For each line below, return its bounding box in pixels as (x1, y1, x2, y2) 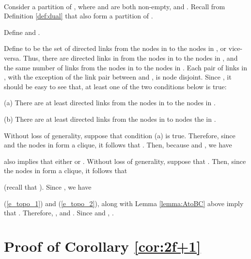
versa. (4, 52, 21, 63)
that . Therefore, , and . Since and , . (4, 208, 114, 218)
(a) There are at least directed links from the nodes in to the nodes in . (4, 97, 216, 108)
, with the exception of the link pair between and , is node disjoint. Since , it (4, 72, 232, 82)
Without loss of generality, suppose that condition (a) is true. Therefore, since (4, 130, 235, 140)
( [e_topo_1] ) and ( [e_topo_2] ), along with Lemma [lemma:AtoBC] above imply (4, 198, 244, 208)
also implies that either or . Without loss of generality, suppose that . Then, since (4, 156, 246, 166)
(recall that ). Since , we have (4, 181, 92, 192)
